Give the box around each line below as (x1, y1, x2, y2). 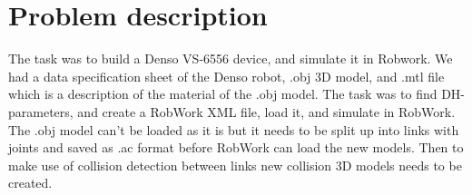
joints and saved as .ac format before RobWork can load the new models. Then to (8, 138, 464, 157)
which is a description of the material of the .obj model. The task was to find (8, 84, 438, 103)
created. (8, 173, 53, 192)
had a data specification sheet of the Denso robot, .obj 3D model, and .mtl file (8, 66, 445, 85)
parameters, (8, 102, 74, 121)
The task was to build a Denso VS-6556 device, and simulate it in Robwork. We (8, 49, 453, 68)
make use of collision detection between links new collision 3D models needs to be (8, 155, 462, 174)
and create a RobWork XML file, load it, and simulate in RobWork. (77, 102, 456, 121)
